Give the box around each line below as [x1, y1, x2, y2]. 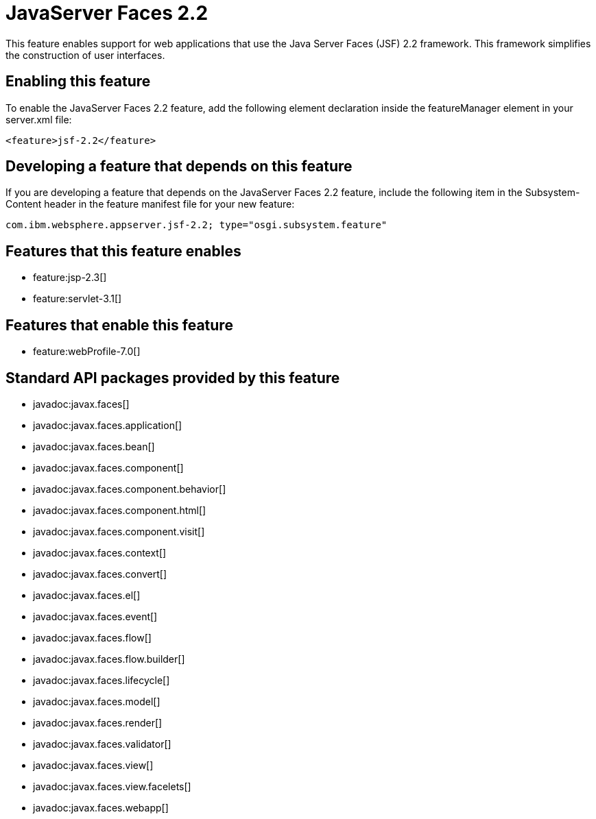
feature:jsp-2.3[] [33, 271, 107, 284]
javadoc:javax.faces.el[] [33, 589, 141, 601]
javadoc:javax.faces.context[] [33, 546, 167, 559]
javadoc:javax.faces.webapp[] [33, 801, 169, 814]
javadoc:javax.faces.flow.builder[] [33, 652, 185, 665]
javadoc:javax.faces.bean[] [33, 440, 155, 452]
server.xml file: [5, 113, 72, 125]
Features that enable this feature [5, 316, 233, 334]
